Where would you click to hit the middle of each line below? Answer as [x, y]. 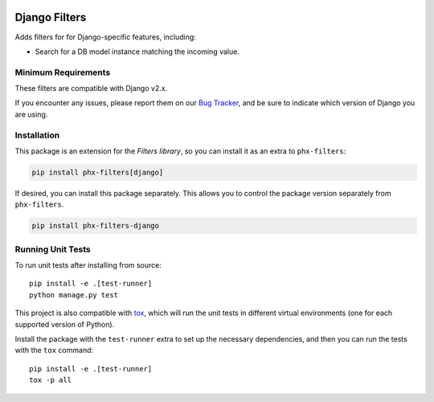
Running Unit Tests [53, 249]
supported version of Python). [65, 324]
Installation [37, 135]
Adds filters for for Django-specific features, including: [105, 37]
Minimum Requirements [63, 72]
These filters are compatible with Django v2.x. [91, 88]
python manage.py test [74, 295]
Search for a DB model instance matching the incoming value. [137, 51]
